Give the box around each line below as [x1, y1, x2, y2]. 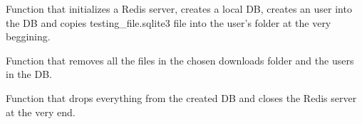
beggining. [6, 29, 51, 44]
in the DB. [6, 67, 52, 81]
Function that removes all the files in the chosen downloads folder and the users [6, 52, 354, 67]
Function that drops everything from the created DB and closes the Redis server [6, 90, 357, 105]
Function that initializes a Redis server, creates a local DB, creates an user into [6, 1, 352, 16]
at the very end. [6, 104, 76, 119]
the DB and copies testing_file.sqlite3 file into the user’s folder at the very [6, 15, 331, 30]
